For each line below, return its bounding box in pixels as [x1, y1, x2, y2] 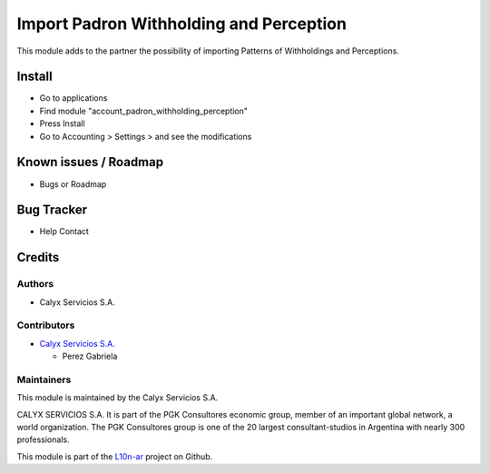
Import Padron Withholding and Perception [16, 14, 347, 34]
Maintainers [16, 373, 72, 386]
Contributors [16, 319, 75, 331]
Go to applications [39, 93, 108, 103]
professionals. [16, 434, 70, 445]
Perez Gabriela [62, 350, 118, 362]
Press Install [39, 118, 85, 129]
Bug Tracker [16, 202, 88, 218]
